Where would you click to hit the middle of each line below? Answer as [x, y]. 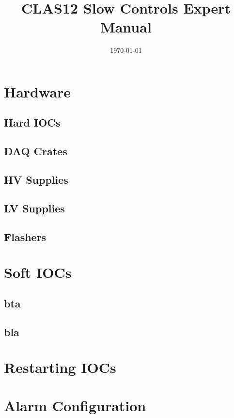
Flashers [25, 236]
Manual [126, 27]
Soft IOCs [38, 272]
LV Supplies [34, 208]
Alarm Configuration [75, 405]
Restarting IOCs [60, 367]
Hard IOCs [32, 122]
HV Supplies [36, 180]
